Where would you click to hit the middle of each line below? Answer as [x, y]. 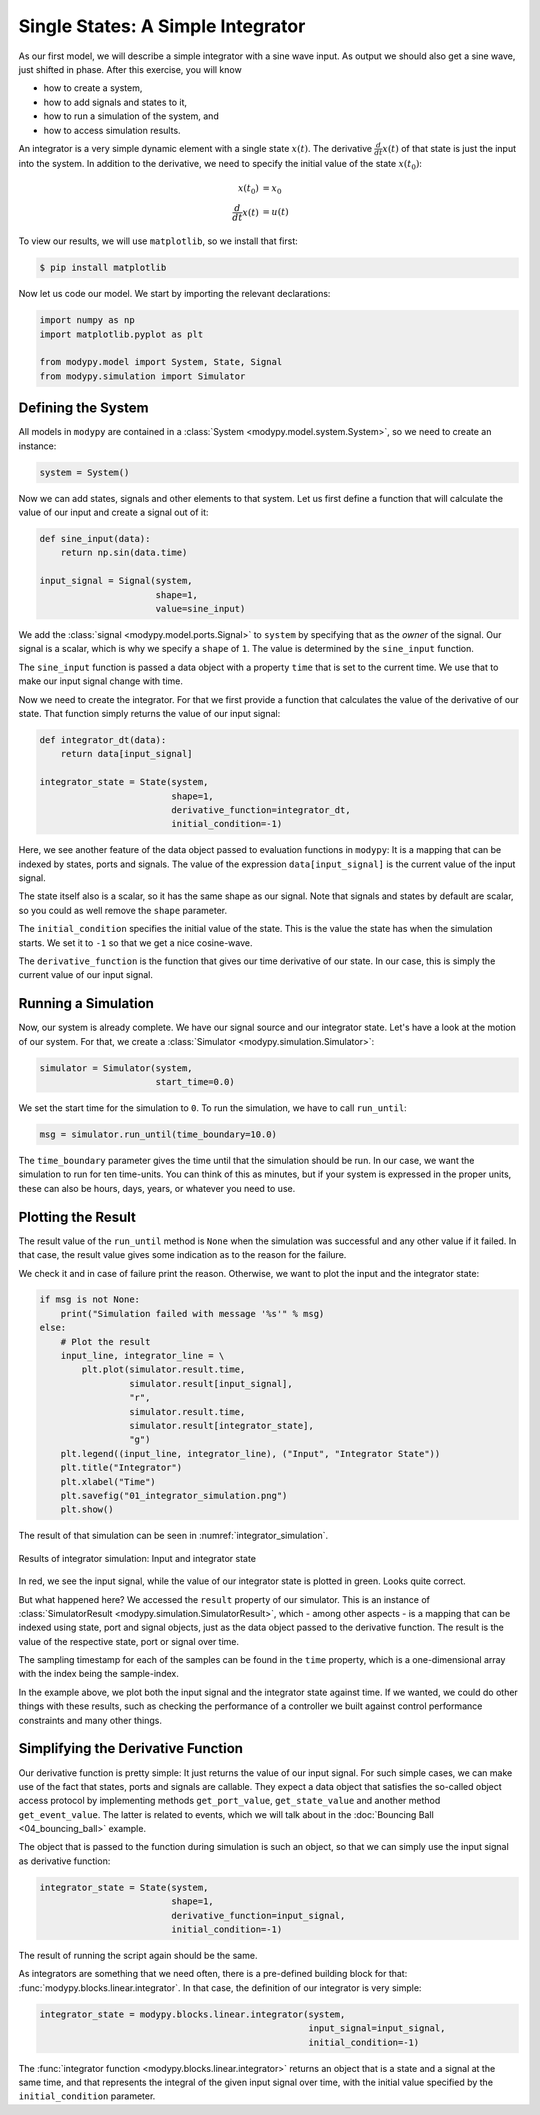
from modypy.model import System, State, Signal [161, 362]
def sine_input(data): [95, 539]
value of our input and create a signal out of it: [113, 512]
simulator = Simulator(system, [116, 1068]
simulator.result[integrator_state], [221, 1425]
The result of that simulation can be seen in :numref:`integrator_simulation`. [173, 1536]
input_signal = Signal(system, [116, 581]
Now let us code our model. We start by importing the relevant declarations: [174, 294]
